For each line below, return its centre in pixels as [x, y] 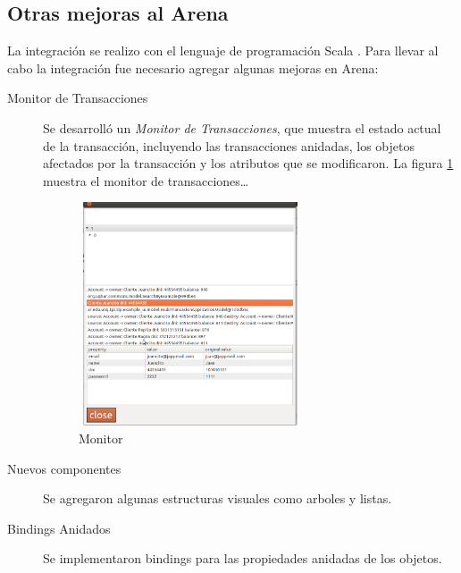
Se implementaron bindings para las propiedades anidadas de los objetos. [243, 558]
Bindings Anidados [59, 528]
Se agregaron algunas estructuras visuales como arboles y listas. [218, 498]
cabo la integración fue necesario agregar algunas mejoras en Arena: [193, 67]
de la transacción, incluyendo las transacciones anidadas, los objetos [229, 145]
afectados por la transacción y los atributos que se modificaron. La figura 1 [248, 163]
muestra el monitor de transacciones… [146, 180]
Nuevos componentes [64, 468]
